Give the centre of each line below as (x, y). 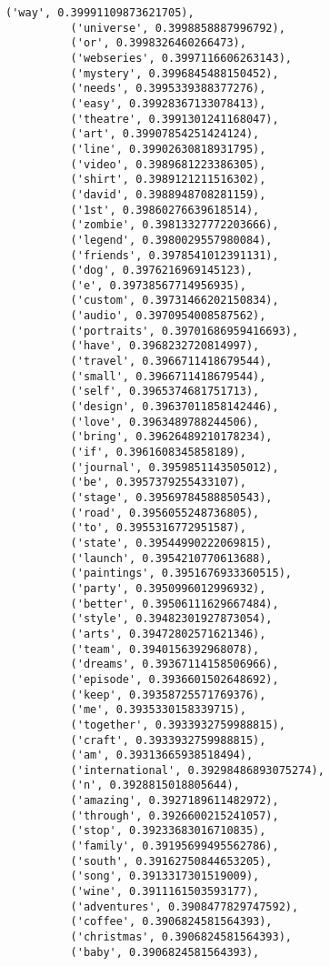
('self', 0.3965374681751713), (165, 392)
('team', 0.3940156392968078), (165, 649)
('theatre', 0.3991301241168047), (175, 119)
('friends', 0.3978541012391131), (175, 255)
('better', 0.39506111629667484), (175, 604)
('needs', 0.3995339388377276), (168, 89)
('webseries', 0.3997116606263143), (181, 58)
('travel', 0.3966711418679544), (171, 362)
